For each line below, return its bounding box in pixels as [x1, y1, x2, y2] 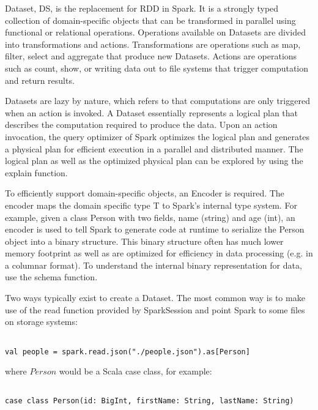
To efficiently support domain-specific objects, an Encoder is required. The [5, 187, 284, 199]
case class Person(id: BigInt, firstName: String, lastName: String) [5, 397, 294, 406]
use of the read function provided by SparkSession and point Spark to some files [5, 303, 305, 316]
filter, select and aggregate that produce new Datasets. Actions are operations [5, 50, 297, 62]
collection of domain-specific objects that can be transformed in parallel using [5, 13, 296, 26]
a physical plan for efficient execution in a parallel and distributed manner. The [5, 142, 303, 155]
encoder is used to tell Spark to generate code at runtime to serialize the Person [5, 223, 305, 236]
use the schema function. [5, 270, 98, 283]
